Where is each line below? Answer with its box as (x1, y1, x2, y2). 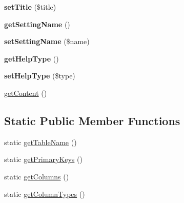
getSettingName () (4, 18, 70, 29)
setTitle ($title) (4, 2, 56, 12)
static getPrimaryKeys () (4, 154, 83, 165)
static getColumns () (4, 171, 69, 181)
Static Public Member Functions (4, 112, 180, 128)
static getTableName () (4, 136, 77, 147)
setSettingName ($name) (4, 36, 90, 47)
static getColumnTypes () (4, 188, 85, 199)
